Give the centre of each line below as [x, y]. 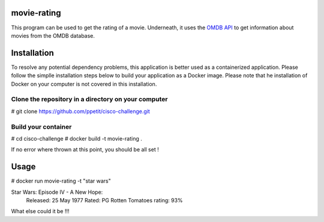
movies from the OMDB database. [53, 35]
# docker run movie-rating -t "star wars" [61, 181]
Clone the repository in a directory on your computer [89, 99]
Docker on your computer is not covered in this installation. [84, 84]
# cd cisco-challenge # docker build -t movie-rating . [76, 138]
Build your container [41, 127]
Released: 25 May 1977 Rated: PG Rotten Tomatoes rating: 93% [104, 200]
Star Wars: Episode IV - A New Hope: [57, 192]
